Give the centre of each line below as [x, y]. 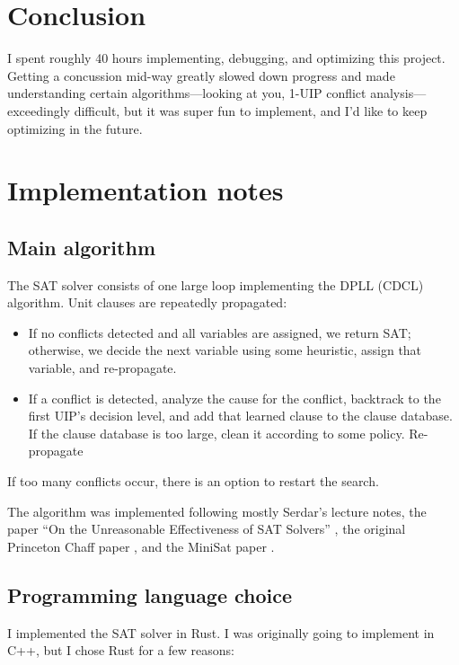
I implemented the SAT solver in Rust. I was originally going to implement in [221, 632]
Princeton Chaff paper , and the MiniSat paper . [141, 546]
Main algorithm [81, 247]
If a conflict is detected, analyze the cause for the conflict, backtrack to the [234, 398]
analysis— [398, 93]
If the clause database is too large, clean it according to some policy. [216, 433]
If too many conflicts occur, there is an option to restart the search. [193, 481]
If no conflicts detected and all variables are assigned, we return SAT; [220, 332]
